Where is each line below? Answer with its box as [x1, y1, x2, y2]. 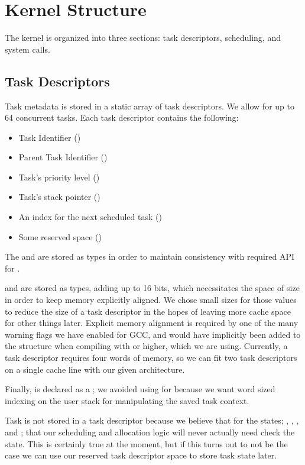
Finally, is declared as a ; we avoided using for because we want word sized [5, 383, 275, 395]
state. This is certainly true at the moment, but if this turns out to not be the [5, 437, 288, 450]
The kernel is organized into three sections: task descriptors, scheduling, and [5, 31, 281, 44]
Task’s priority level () [18, 170, 100, 183]
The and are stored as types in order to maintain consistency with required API [5, 250, 295, 263]
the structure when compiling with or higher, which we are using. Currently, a [5, 340, 288, 352]
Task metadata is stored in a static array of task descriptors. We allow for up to [5, 99, 294, 112]
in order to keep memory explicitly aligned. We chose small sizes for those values [5, 293, 297, 306]
